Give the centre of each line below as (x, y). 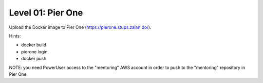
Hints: (15, 36)
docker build (34, 45)
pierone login (34, 51)
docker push (34, 59)
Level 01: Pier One (46, 13)
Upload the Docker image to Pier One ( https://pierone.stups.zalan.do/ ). (80, 27)
